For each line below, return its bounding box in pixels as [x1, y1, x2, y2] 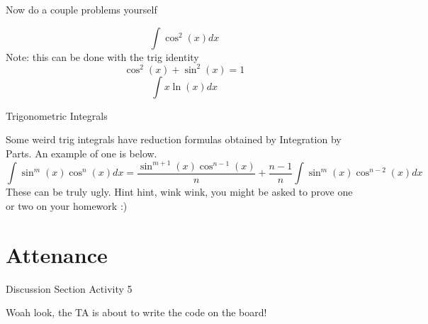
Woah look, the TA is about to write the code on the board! [6, 305, 267, 320]
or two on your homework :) [6, 199, 128, 213]
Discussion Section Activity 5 [6, 281, 133, 296]
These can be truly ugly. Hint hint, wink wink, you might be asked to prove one [6, 184, 353, 199]
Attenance [6, 240, 108, 269]
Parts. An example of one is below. [6, 145, 157, 160]
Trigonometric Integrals [6, 108, 108, 123]
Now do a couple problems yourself [6, 2, 157, 16]
